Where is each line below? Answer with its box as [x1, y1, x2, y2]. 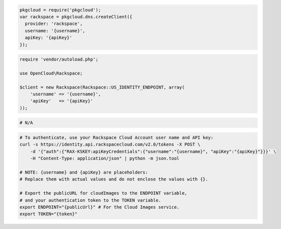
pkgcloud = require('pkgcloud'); [19, 7, 101, 12]
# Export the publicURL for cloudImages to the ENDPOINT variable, [19, 190, 188, 196]
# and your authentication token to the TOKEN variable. [19, 197, 161, 203]
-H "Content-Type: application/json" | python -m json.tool [30, 155, 180, 161]
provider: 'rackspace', [25, 21, 83, 27]
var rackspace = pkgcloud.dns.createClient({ [19, 14, 133, 19]
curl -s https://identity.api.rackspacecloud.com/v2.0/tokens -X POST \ [19, 142, 201, 148]
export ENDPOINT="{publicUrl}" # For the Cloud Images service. [19, 204, 180, 210]
